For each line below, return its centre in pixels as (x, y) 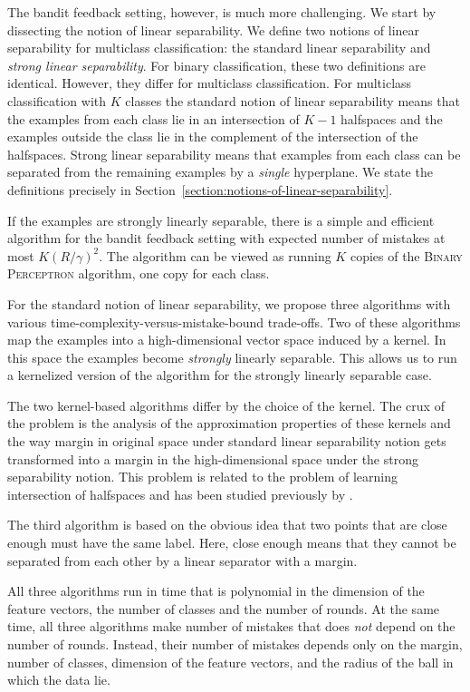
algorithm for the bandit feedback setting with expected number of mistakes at (226, 238)
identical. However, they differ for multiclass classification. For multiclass (210, 83)
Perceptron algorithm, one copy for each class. (139, 273)
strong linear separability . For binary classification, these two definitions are (216, 65)
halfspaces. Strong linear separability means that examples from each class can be (234, 154)
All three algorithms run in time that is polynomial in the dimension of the (216, 591)
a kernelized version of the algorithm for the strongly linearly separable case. (220, 375)
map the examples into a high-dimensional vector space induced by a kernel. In (227, 340)
